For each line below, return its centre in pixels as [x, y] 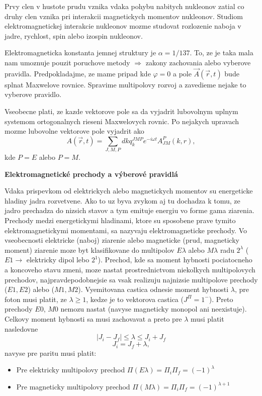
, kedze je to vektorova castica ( [135, 299]
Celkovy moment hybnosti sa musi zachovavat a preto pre [93, 318]
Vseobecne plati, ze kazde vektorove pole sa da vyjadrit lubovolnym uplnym [121, 111]
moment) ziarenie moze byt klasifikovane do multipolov [90, 250]
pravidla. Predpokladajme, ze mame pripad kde [78, 73]
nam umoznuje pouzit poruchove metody [67, 62]
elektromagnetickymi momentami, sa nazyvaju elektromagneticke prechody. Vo [126, 230]
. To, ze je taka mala [222, 53]
